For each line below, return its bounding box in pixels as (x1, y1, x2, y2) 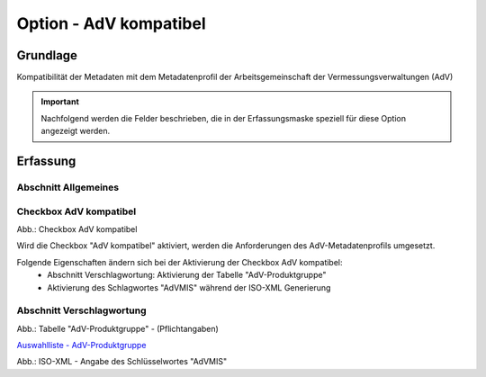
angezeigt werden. (40, 126, 111, 137)
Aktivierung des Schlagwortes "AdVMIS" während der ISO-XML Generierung (47, 282, 331, 292)
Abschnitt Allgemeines (16, 181, 120, 193)
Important (40, 96, 80, 107)
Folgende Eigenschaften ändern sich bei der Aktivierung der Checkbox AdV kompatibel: (16, 256, 343, 267)
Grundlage (16, 48, 78, 63)
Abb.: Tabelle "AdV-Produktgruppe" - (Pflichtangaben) (16, 323, 220, 334)
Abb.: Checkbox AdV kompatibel (16, 223, 138, 234)
